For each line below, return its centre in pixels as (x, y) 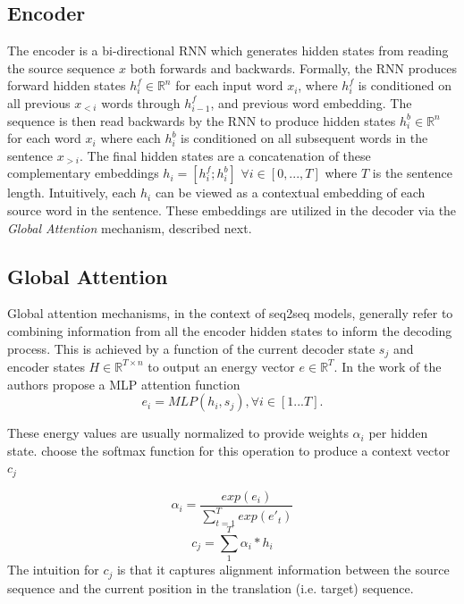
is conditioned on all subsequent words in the (304, 138)
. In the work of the (388, 366)
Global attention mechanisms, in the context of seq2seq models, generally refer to (230, 313)
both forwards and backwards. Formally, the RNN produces (293, 67)
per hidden (398, 433)
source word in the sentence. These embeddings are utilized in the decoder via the (232, 210)
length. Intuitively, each (72, 193)
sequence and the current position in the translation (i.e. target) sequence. (211, 587)
